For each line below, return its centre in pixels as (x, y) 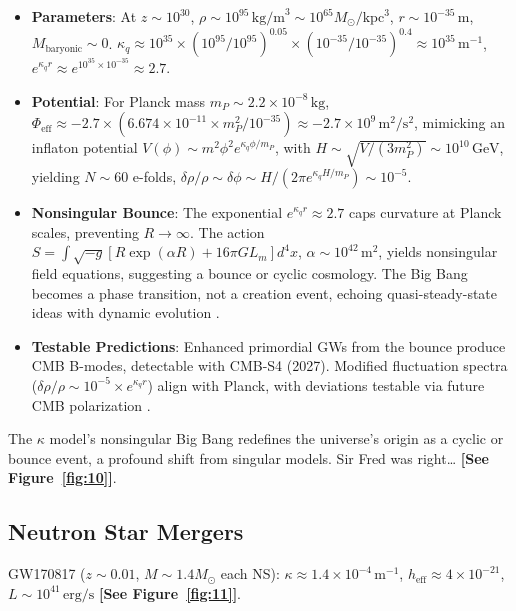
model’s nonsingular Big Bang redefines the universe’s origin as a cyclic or (276, 438)
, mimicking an (460, 122)
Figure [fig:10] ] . (62, 477)
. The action (227, 231)
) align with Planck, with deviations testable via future (316, 384)
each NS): (250, 573)
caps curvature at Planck (425, 212)
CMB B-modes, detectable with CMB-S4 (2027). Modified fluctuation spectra (269, 365)
